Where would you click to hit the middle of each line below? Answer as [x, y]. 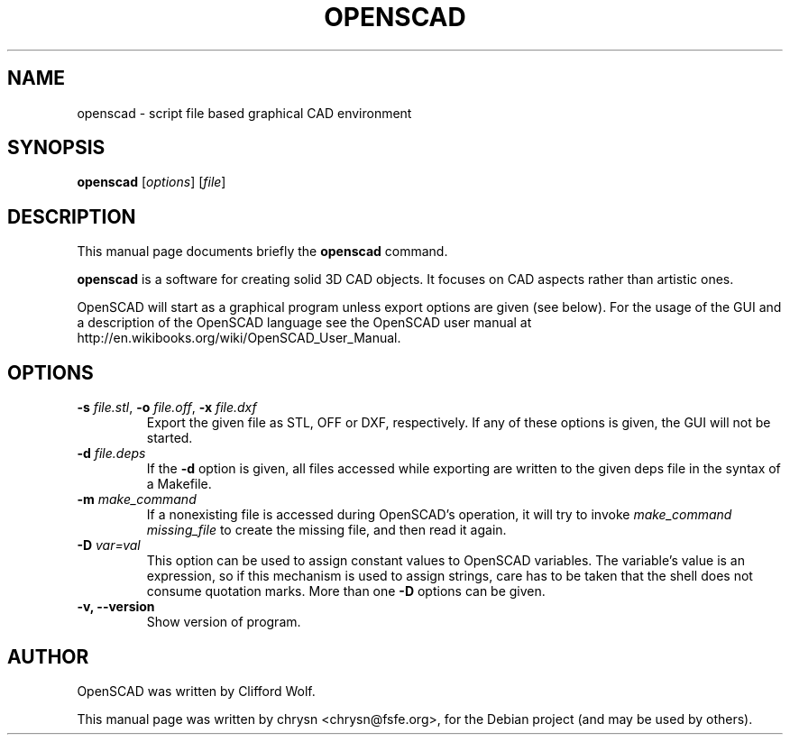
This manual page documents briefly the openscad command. [262, 252]
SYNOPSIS [56, 148]
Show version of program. [224, 622]
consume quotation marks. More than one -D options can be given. [346, 591]
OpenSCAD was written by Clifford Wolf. [196, 691]
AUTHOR [48, 656]
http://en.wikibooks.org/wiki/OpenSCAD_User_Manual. [239, 338]
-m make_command [137, 499]
